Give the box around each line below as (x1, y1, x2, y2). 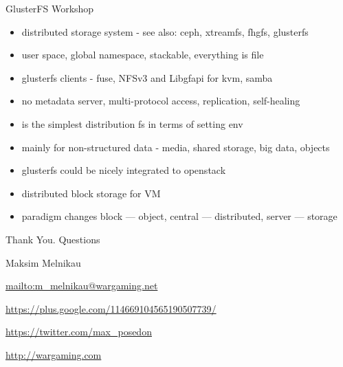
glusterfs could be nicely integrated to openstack (21, 163, 226, 177)
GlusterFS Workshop (5, 1, 94, 15)
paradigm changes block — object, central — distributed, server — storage (21, 209, 338, 223)
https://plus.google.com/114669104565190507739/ (5, 301, 217, 315)
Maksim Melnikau (5, 255, 81, 269)
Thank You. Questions (5, 232, 100, 246)
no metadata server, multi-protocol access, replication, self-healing (21, 93, 300, 108)
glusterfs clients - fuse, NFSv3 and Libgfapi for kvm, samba (21, 70, 273, 85)
